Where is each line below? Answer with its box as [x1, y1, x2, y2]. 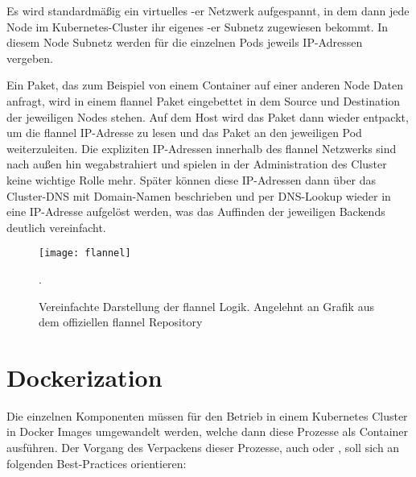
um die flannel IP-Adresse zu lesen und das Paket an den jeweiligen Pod [6, 124, 362, 141]
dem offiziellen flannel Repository [39, 313, 203, 330]
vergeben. [6, 49, 53, 66]
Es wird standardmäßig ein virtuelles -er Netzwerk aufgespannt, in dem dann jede [6, 2, 410, 19]
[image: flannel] [39, 247, 131, 259]
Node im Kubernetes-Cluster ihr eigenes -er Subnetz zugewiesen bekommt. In [6, 18, 389, 35]
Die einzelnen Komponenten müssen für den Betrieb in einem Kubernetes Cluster [6, 407, 408, 424]
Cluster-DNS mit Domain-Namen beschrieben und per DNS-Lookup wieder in [6, 187, 391, 204]
